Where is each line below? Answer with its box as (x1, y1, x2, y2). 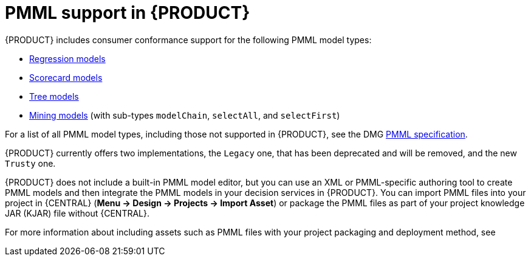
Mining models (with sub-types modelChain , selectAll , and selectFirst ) (29, 110, 340, 120)
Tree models (29, 91, 79, 102)
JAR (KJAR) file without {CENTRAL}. (5, 207, 150, 218)
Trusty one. (5, 158, 56, 169)
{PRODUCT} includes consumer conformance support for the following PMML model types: (5, 34, 372, 45)
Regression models (29, 53, 106, 64)
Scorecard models (29, 72, 103, 83)
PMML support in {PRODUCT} (5, 2, 250, 23)
